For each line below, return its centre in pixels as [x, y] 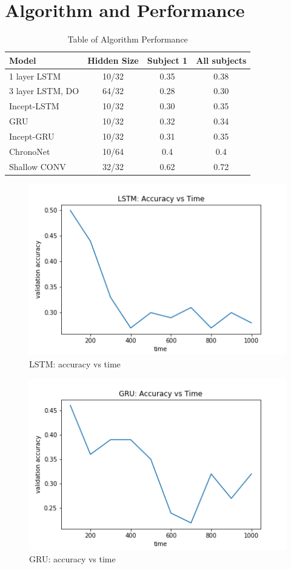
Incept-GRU [32, 136]
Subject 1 [167, 60]
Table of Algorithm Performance [128, 39]
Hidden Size [113, 60]
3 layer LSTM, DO [44, 91]
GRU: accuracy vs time [72, 558]
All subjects [221, 60]
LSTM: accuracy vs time [75, 363]
